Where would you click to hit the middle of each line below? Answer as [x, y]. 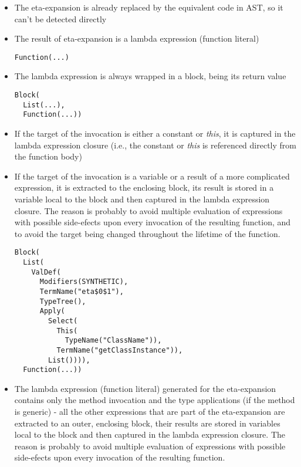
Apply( [52, 311]
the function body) [48, 156]
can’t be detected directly [60, 18]
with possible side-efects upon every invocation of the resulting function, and [153, 222]
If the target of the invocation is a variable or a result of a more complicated [152, 176]
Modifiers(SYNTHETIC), [84, 282]
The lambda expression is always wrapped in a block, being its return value [150, 76]
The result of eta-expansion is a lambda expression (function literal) [137, 38]
